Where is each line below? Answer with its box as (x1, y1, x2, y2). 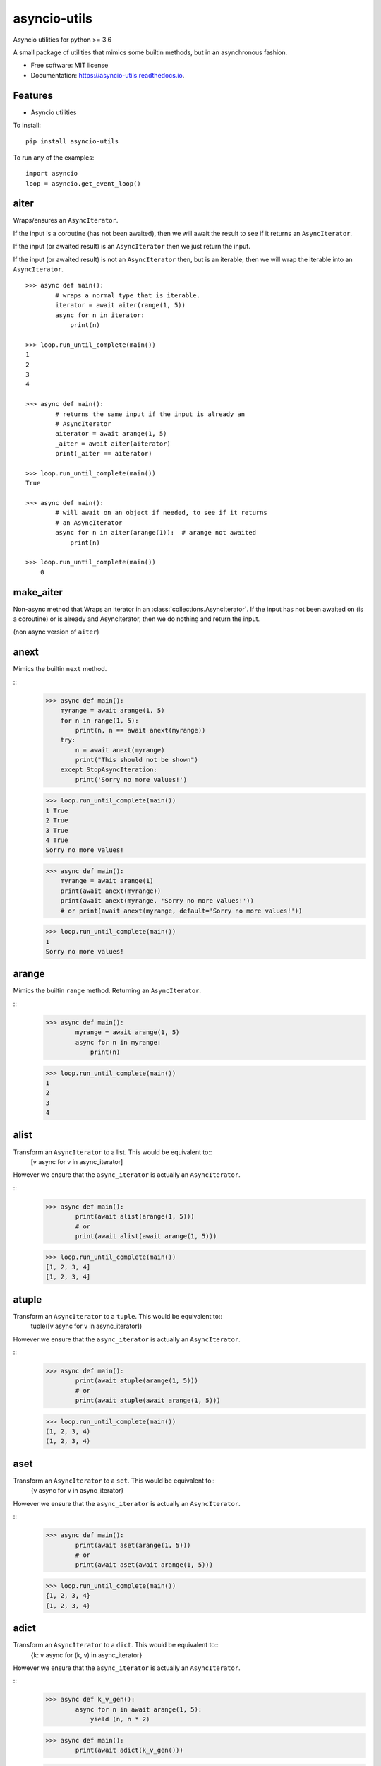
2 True (45, 817, 68, 824)
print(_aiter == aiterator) (55, 449, 152, 458)
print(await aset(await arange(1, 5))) (75, 1561, 213, 1569)
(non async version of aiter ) (13, 627, 99, 636)
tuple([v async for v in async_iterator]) (30, 1322, 143, 1331)
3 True (45, 826, 68, 834)
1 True (45, 806, 68, 814)
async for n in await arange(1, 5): (75, 1705, 202, 1713)
